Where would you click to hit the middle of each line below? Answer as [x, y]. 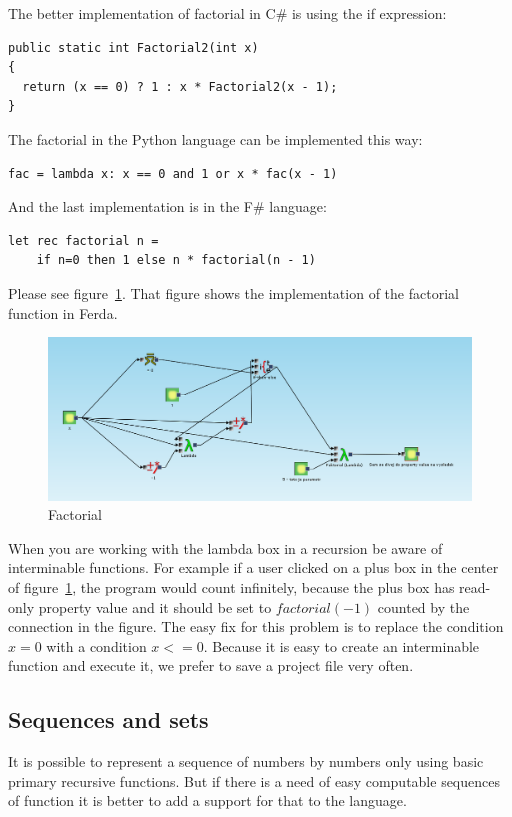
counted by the [423, 606]
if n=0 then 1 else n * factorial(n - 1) [176, 260]
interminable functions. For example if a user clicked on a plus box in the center [253, 567]
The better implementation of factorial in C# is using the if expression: [227, 13]
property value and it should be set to [155, 606]
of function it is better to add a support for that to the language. [207, 800]
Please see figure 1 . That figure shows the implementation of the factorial [233, 292]
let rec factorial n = [83, 240]
